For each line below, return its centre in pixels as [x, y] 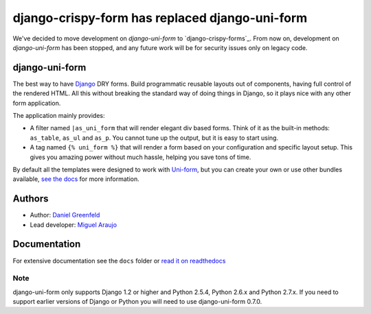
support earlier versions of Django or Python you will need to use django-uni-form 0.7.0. [137, 302]
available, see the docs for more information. [76, 179]
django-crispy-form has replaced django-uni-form [160, 18]
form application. [37, 103]
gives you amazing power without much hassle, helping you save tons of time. [140, 157]
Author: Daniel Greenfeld [65, 215]
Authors [31, 199]
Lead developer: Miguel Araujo [73, 225]
